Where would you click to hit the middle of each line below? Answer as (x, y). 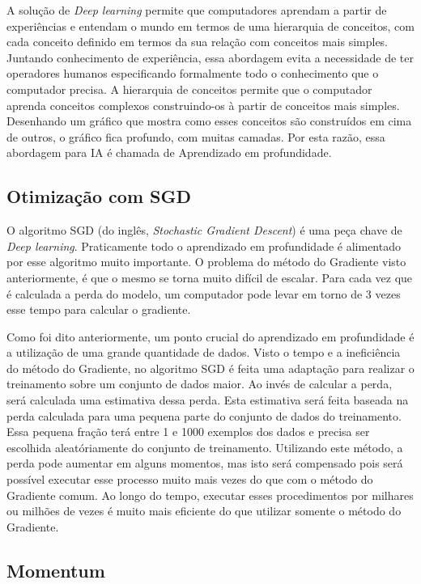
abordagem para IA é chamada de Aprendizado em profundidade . (169, 152)
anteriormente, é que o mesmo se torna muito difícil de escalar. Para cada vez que (210, 277)
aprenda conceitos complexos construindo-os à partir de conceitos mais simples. (203, 105)
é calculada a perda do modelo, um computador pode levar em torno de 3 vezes (204, 293)
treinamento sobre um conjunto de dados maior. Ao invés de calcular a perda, (200, 384)
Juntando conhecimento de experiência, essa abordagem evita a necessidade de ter (210, 57)
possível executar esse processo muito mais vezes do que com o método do (190, 479)
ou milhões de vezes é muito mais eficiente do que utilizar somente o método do (204, 511)
